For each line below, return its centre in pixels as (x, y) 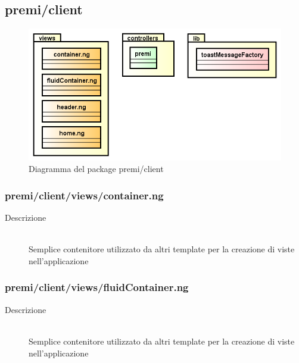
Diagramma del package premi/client (96, 169)
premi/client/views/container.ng (84, 195)
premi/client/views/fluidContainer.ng (97, 287)
